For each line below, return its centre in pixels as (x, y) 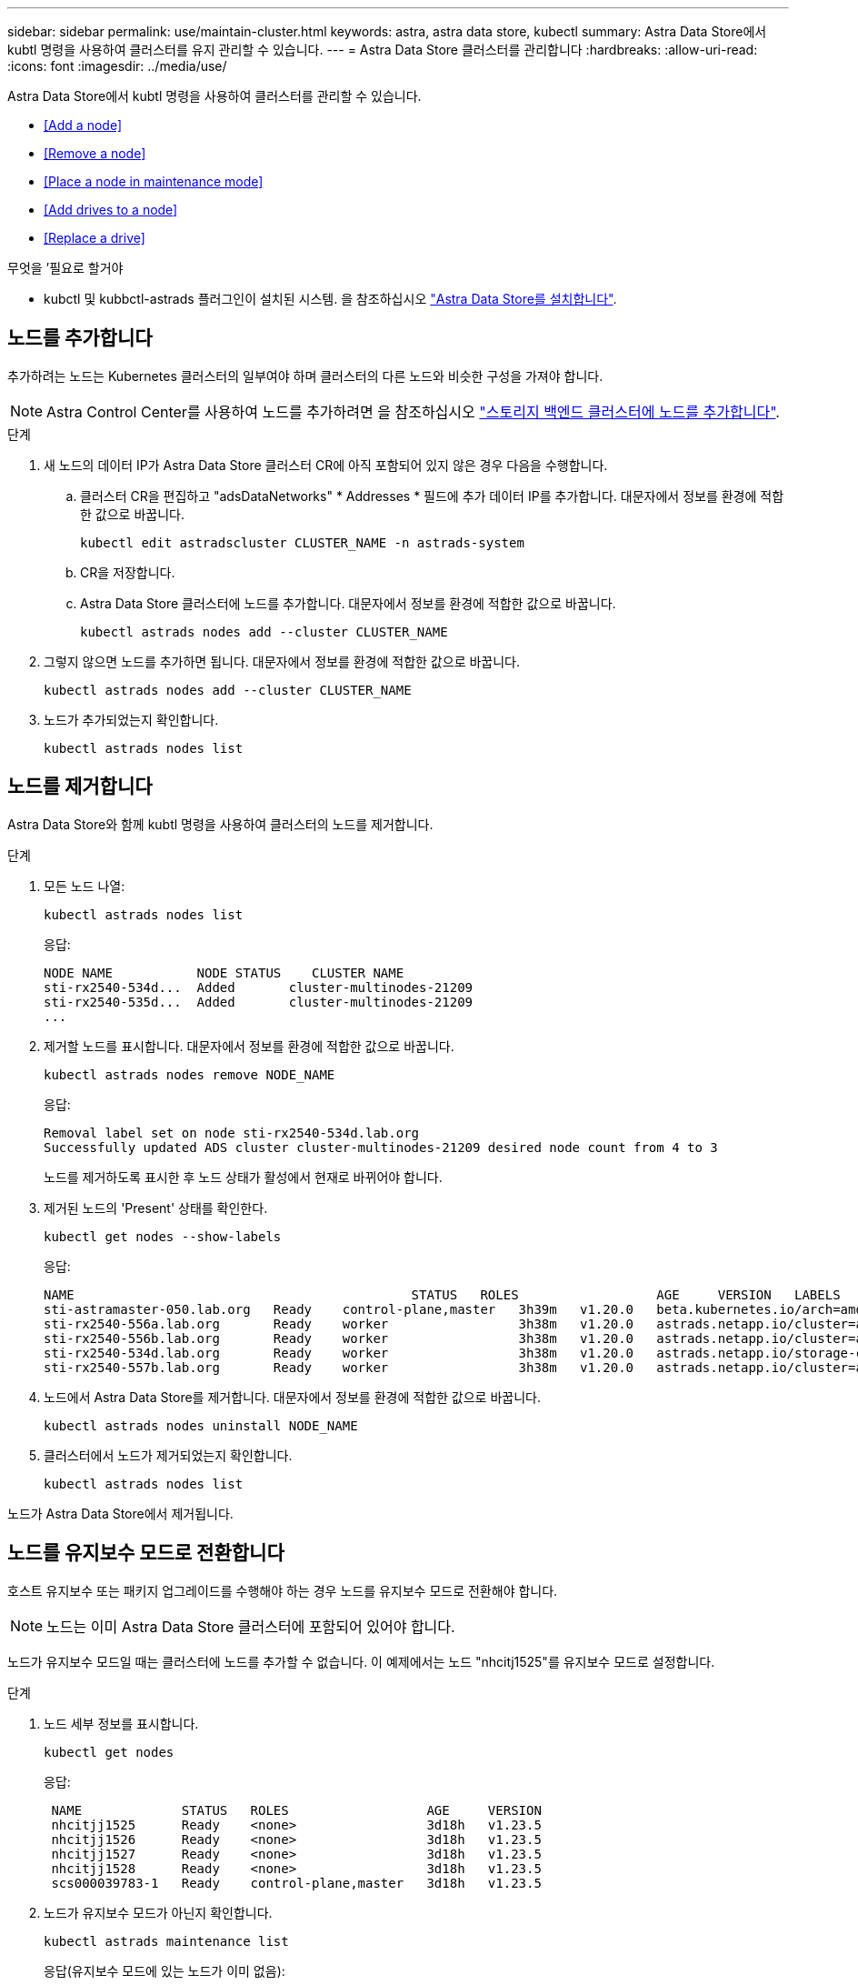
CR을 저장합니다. (128, 572)
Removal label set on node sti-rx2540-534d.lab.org (232, 1133)
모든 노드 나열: (85, 886)
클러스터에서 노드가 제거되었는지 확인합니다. (168, 1455)
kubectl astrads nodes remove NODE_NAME (190, 1074)
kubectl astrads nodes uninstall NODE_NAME (201, 1425)
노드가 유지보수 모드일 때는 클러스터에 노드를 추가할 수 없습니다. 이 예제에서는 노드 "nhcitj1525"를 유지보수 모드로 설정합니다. (361, 1661)
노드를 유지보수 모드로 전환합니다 (146, 1553)
